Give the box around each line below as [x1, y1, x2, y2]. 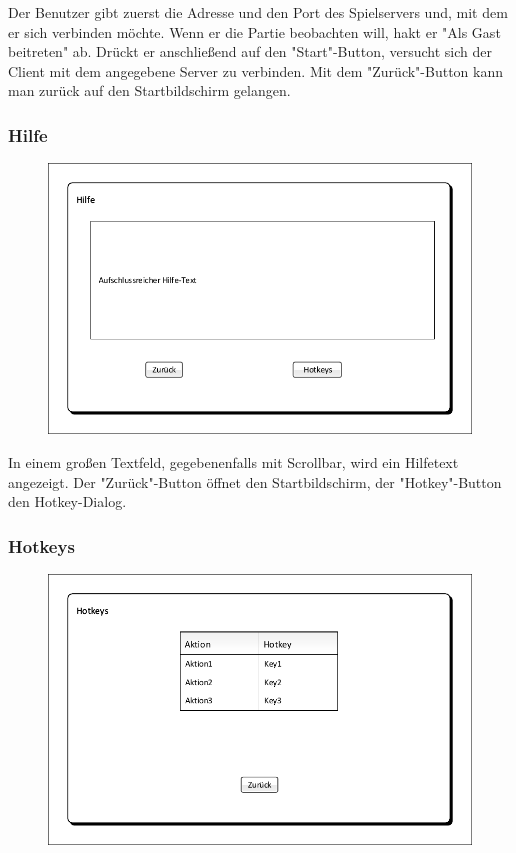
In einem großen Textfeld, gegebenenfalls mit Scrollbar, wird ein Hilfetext [8, 452, 459, 473]
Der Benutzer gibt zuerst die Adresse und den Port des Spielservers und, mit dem [8, 2, 508, 22]
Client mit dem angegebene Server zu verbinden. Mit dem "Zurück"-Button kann [8, 60, 503, 81]
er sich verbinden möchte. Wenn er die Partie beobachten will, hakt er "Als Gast [8, 21, 501, 42]
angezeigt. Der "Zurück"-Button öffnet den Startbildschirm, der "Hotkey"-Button [8, 471, 502, 492]
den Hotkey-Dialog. [8, 491, 127, 512]
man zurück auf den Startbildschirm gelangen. [8, 80, 291, 101]
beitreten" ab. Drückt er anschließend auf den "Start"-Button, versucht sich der [8, 41, 493, 62]
